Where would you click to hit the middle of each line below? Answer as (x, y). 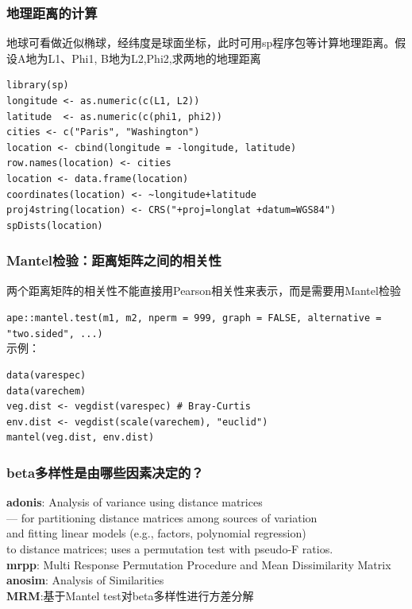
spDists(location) (55, 225)
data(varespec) (46, 376)
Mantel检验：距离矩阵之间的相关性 (114, 260)
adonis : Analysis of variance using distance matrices (135, 502)
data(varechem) (46, 391)
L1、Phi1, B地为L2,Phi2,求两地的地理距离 (154, 58)
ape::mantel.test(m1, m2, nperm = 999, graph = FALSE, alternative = (194, 318)
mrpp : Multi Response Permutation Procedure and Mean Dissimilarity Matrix (199, 564)
